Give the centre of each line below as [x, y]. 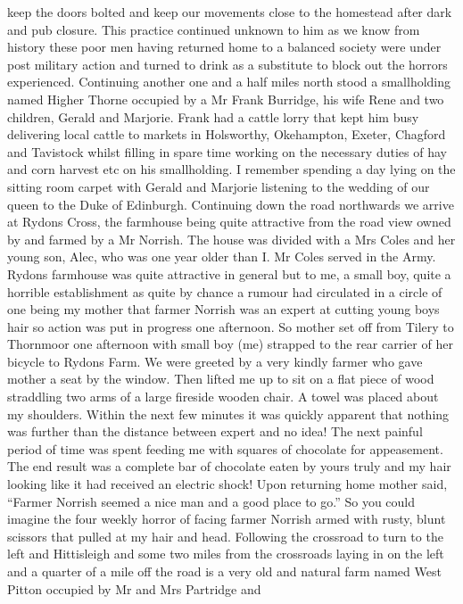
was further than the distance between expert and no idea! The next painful [215, 431]
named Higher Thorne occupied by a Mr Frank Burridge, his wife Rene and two [226, 99]
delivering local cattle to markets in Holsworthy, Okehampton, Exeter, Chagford [227, 134]
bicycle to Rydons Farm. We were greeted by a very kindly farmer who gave [215, 361]
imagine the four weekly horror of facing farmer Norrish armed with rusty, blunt [227, 519]
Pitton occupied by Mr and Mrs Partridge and [134, 588]
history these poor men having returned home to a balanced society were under [224, 47]
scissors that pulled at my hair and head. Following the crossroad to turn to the [225, 536]
